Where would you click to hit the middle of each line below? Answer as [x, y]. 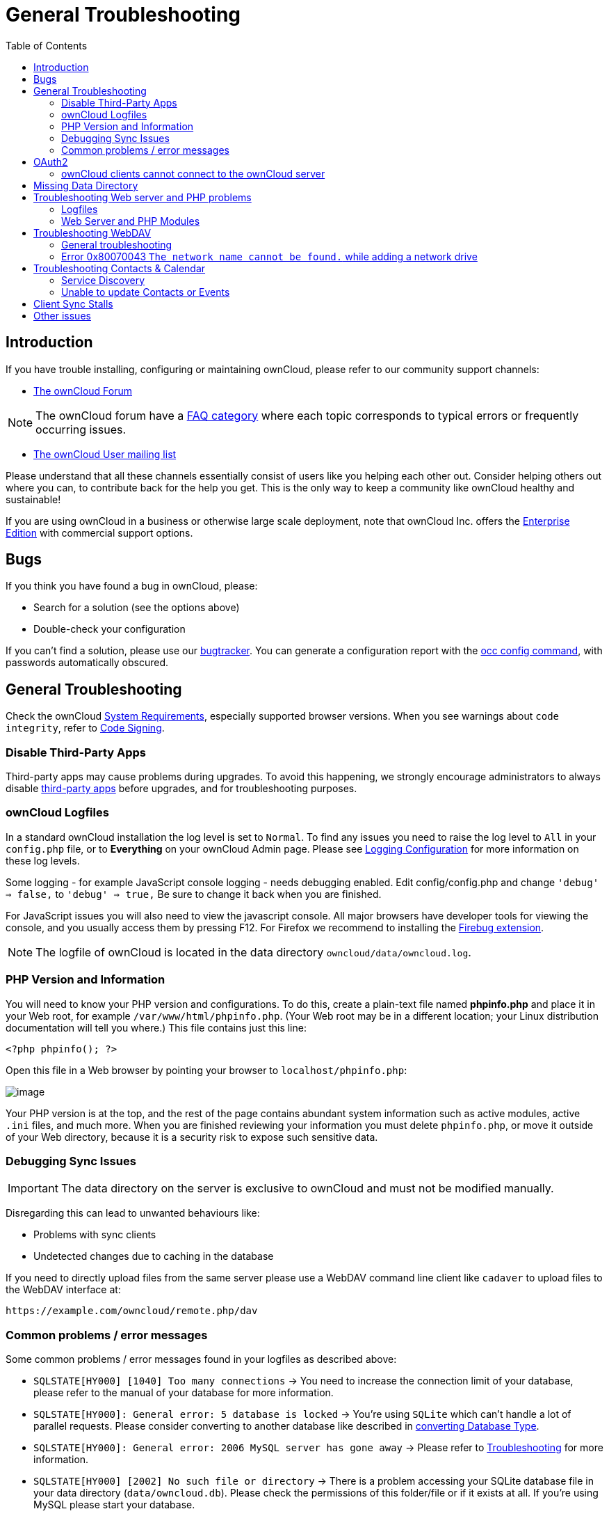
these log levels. [43, 860]
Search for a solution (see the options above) [137, 608]
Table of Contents [47, 45]
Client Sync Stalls [73, 303]
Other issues [62, 315]
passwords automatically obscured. [87, 663]
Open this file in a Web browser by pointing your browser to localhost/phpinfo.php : [206, 1070]
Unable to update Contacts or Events [146, 292]
